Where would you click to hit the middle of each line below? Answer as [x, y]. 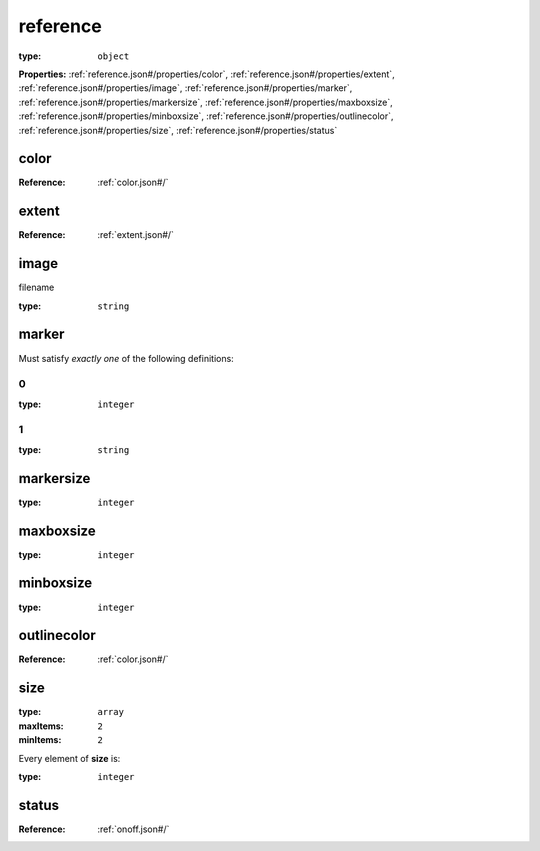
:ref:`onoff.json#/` [133, 829]
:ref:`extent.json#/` [136, 235]
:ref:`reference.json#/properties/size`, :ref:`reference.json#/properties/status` [178, 130]
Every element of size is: [69, 758]
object [113, 56]
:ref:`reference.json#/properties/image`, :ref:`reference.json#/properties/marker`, [185, 88]
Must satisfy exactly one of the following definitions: [126, 358]
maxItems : [41, 726]
